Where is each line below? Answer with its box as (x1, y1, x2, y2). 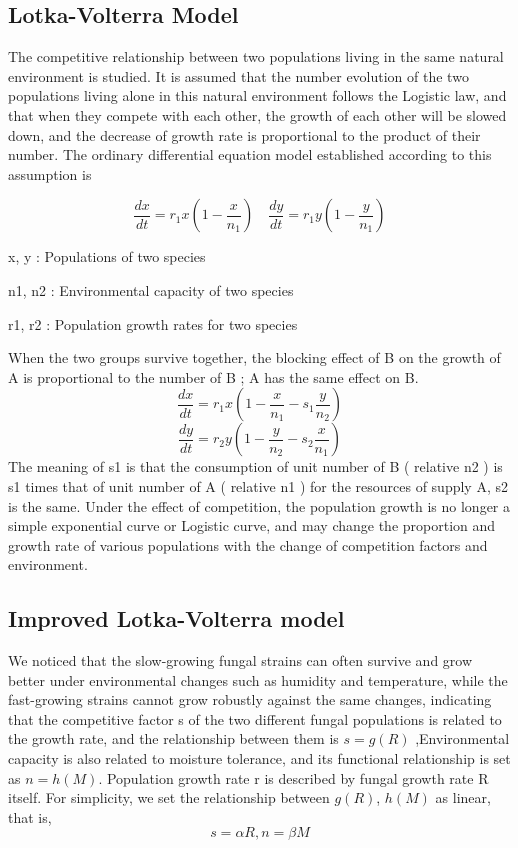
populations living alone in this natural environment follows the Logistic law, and (8, 85, 507, 106)
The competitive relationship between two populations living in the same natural (8, 46, 504, 67)
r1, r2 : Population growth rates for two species (8, 313, 298, 334)
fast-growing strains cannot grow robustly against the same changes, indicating (8, 689, 492, 710)
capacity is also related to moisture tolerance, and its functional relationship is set (8, 748, 511, 769)
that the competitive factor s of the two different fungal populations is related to (8, 708, 502, 729)
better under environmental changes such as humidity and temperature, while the (8, 669, 508, 690)
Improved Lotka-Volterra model (8, 603, 345, 634)
